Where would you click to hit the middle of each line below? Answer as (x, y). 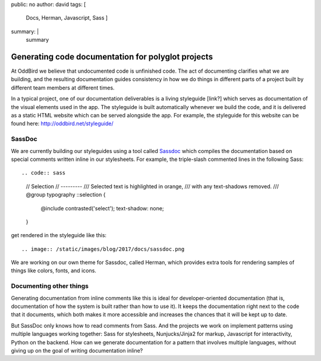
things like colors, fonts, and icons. (53, 270)
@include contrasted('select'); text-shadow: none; (102, 208)
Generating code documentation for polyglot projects (112, 57)
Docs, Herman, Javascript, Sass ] (67, 18)
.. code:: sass (44, 173)
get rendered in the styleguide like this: (59, 235)
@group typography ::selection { (66, 195)
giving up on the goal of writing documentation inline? (77, 350)
